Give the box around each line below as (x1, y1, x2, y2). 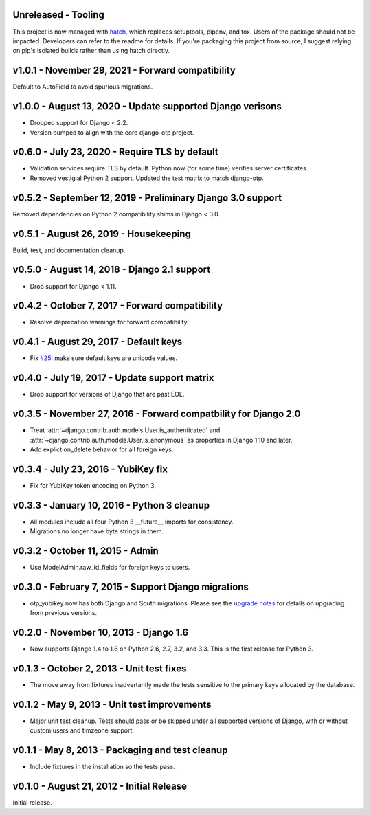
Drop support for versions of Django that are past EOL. (30, 390, 185, 399)
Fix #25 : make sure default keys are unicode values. (30, 354, 178, 362)
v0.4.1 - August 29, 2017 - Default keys (12, 336, 182, 348)
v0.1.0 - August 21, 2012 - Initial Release (12, 781, 188, 792)
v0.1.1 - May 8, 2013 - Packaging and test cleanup (12, 744, 228, 756)
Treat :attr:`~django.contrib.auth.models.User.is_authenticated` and (30, 426, 221, 434)
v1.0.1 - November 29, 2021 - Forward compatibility (12, 65, 236, 76)
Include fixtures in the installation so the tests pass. (30, 763, 175, 771)
